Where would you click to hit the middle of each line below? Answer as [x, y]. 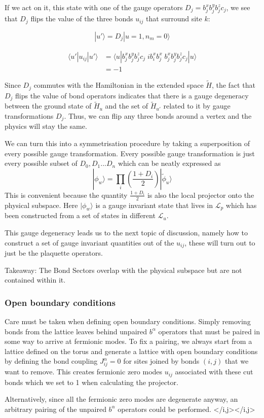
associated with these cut [214, 372]
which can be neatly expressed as [169, 163]
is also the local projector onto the [201, 195]
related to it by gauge [197, 106]
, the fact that [233, 85]
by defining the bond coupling [51, 361]
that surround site [174, 19]
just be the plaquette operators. [54, 252]
